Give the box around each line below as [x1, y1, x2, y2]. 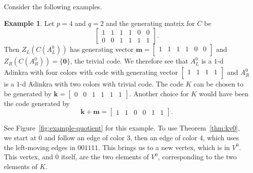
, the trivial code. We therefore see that [70, 56, 188, 66]
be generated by [4, 88, 52, 98]
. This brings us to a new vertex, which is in [98, 142, 230, 152]
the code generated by [4, 98, 70, 108]
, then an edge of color [130, 132, 197, 142]
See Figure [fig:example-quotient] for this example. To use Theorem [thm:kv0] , [4, 123, 240, 133]
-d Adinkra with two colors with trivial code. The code [19, 79, 184, 89]
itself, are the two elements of [61, 151, 149, 162]
